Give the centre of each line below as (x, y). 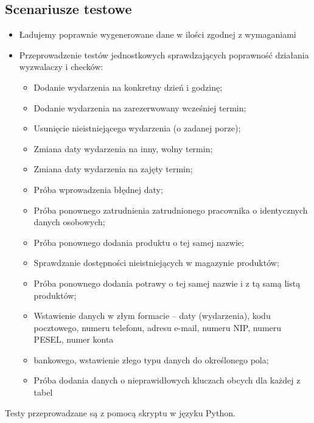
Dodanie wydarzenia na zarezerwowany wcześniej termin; (140, 107)
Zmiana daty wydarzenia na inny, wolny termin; (123, 148)
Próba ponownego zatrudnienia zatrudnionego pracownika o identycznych (171, 210)
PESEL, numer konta (74, 339)
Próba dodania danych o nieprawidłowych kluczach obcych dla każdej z (167, 380)
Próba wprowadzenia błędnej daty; (98, 189)
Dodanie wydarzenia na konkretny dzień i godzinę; (128, 87)
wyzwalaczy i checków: (61, 67)
